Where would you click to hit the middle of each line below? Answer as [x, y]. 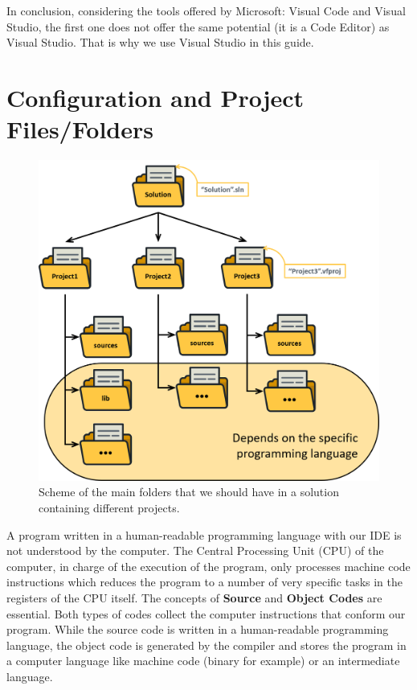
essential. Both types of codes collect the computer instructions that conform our [206, 613]
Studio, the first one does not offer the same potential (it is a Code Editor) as [198, 26]
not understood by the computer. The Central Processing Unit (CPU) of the [195, 550]
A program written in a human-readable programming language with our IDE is [204, 534]
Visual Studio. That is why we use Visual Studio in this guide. [160, 42]
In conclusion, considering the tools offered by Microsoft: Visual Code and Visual [206, 10]
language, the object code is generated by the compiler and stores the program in [206, 645]
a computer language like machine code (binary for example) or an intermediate [203, 661]
